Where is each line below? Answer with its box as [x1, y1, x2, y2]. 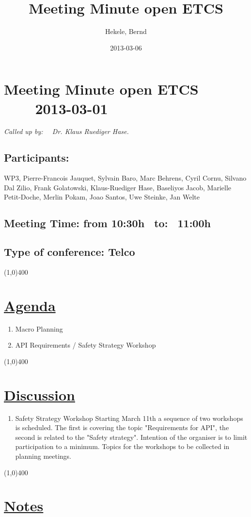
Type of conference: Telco [4, 244, 135, 259]
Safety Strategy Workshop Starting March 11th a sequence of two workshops [15, 413, 243, 423]
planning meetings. [15, 451, 72, 461]
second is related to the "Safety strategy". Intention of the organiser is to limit [15, 432, 248, 442]
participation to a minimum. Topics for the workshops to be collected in [15, 441, 230, 451]
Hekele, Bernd [105, 26, 147, 36]
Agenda [4, 295, 56, 315]
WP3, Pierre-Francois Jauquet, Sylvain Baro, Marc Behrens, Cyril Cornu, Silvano [4, 173, 247, 183]
